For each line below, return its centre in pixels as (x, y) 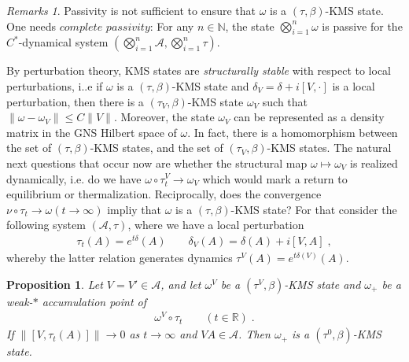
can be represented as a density (309, 117)
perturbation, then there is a (75, 101)
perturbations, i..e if (55, 85)
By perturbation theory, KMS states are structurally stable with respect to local (199, 70)
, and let (181, 284)
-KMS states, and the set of (157, 148)
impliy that (134, 209)
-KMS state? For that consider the (314, 209)
